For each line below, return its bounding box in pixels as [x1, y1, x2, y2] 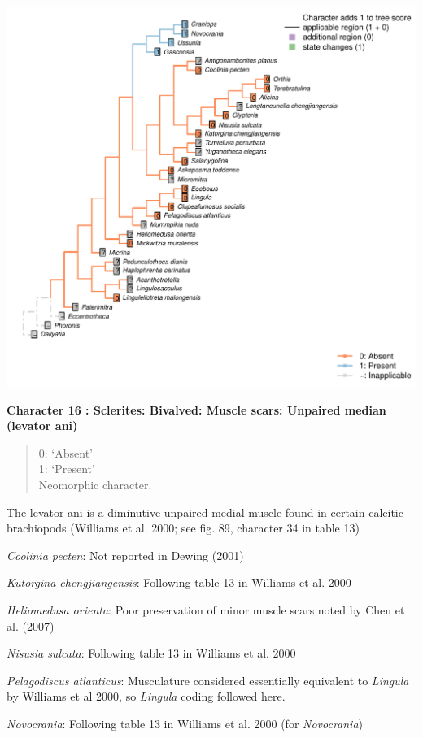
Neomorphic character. [38, 476, 152, 493]
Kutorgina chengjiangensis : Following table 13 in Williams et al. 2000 [7, 574, 351, 591]
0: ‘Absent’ [38, 444, 93, 461]
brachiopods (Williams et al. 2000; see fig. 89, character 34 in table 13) [7, 519, 360, 536]
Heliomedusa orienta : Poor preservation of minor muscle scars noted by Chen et [7, 601, 405, 618]
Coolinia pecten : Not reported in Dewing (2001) [7, 546, 244, 563]
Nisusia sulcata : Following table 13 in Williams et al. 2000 [7, 645, 296, 662]
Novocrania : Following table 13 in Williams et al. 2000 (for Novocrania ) [7, 714, 364, 731]
